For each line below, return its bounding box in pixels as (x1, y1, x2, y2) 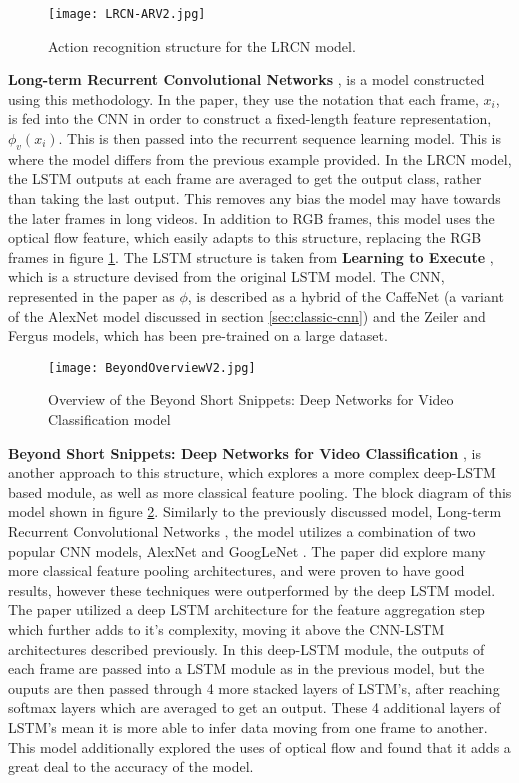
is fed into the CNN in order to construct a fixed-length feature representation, (8, 108, 492, 129)
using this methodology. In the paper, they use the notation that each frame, (8, 88, 479, 109)
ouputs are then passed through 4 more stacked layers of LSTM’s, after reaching (8, 677, 500, 698)
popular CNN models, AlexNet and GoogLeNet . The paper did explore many (8, 540, 486, 561)
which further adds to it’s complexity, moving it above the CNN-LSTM (8, 618, 445, 639)
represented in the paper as (8, 285, 175, 306)
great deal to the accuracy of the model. (8, 756, 254, 777)
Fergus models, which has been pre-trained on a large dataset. (8, 325, 388, 346)
